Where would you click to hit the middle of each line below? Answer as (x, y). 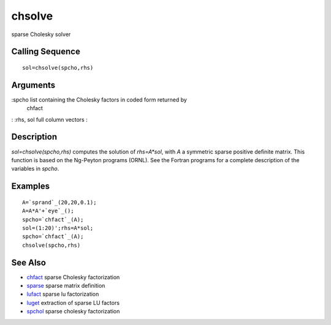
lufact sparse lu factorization (63, 294)
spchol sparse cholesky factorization (73, 312)
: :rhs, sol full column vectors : (50, 119)
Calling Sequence (46, 52)
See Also (29, 262)
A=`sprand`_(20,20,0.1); (59, 202)
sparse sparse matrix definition (66, 285)
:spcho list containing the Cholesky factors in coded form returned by (99, 99)
